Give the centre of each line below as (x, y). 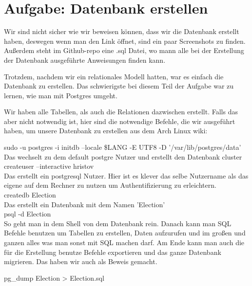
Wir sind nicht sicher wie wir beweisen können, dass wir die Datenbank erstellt (122, 31)
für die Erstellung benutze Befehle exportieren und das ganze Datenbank (113, 252)
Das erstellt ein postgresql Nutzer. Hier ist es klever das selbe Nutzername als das (126, 175)
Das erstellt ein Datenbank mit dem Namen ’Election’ (85, 204)
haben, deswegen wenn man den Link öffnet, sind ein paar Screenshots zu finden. (125, 41)
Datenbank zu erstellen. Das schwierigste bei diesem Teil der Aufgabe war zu (119, 86)
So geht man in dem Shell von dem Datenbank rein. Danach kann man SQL (118, 223)
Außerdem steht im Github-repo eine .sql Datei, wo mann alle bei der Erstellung (124, 50)
